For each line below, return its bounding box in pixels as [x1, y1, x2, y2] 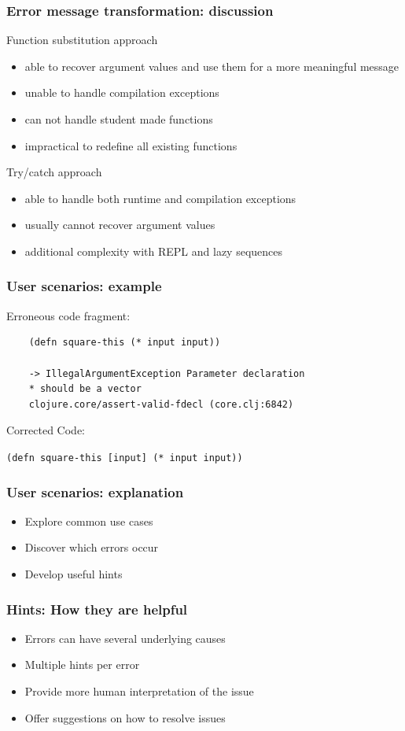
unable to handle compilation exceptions [24, 84, 219, 101]
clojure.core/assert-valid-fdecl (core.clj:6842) [28, 398, 294, 410]
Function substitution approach [6, 31, 158, 48]
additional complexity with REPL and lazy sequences [24, 242, 283, 259]
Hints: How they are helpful [6, 599, 188, 618]
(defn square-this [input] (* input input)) [6, 452, 243, 463]
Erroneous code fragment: [6, 307, 131, 323]
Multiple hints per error [24, 656, 140, 673]
